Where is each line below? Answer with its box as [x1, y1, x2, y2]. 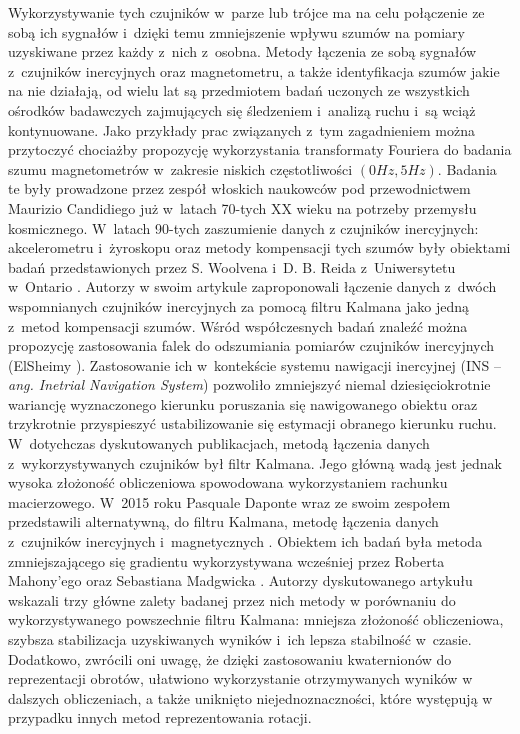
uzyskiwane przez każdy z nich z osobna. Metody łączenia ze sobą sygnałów [8, 41, 477, 62]
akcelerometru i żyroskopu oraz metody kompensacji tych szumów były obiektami [8, 237, 511, 258]
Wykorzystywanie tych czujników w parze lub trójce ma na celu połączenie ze [8, 2, 485, 22]
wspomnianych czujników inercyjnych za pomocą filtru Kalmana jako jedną [8, 295, 470, 316]
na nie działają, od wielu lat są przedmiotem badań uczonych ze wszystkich [8, 80, 470, 101]
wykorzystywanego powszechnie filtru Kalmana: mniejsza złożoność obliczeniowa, [8, 609, 504, 630]
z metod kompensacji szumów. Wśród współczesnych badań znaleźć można [8, 315, 468, 336]
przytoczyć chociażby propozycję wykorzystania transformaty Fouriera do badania [8, 139, 512, 160]
